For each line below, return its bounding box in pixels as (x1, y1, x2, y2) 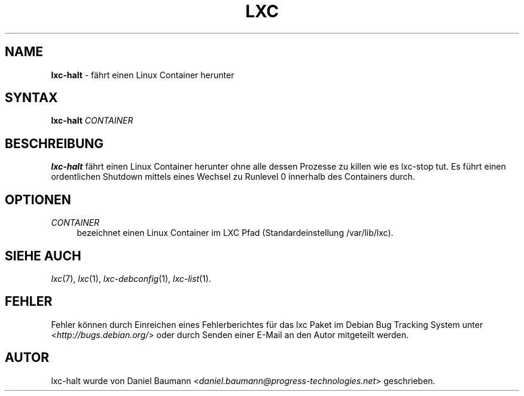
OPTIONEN (5, 192, 71, 207)
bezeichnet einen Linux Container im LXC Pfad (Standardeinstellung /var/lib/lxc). (77, 228, 394, 238)
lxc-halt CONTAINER (51, 115, 133, 126)
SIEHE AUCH (5, 248, 81, 263)
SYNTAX (5, 90, 58, 106)
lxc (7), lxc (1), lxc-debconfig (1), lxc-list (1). (51, 273, 211, 284)
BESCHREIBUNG (5, 136, 104, 151)
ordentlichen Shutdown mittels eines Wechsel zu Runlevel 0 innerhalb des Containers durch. (51, 171, 415, 182)
